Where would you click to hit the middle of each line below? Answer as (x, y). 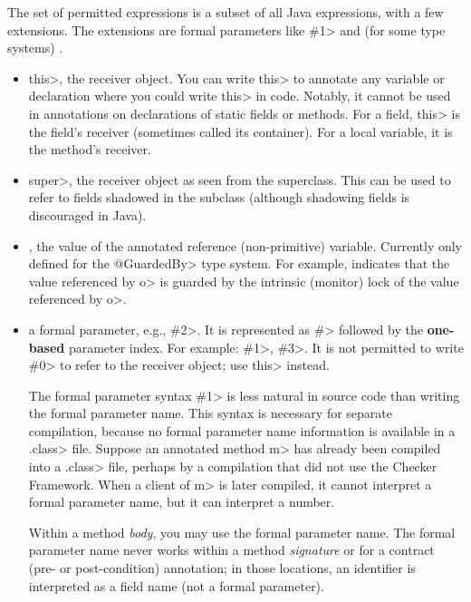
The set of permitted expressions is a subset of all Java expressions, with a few (226, 12)
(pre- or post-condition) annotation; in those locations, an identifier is (222, 568)
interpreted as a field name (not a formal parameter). (176, 585)
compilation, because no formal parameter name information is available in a (242, 430)
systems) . (35, 48)
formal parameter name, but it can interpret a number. (182, 502)
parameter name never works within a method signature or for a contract (231, 550)
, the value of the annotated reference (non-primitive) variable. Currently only (245, 245)
